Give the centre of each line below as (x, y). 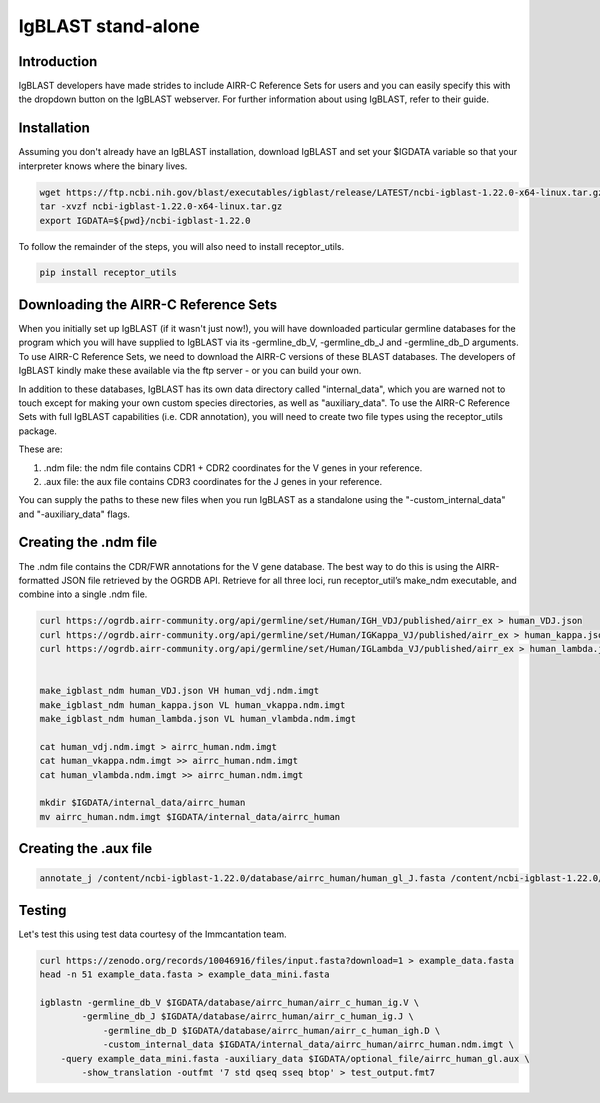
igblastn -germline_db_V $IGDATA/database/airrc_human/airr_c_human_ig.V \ (229, 1003)
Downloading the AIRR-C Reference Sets (148, 304)
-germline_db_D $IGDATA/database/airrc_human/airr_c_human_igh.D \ (271, 1030)
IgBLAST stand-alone (109, 26)
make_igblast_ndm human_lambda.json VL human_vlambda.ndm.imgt (198, 719)
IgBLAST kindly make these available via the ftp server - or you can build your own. (190, 371)
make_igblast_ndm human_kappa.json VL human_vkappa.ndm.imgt (192, 704)
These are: (41, 449)
